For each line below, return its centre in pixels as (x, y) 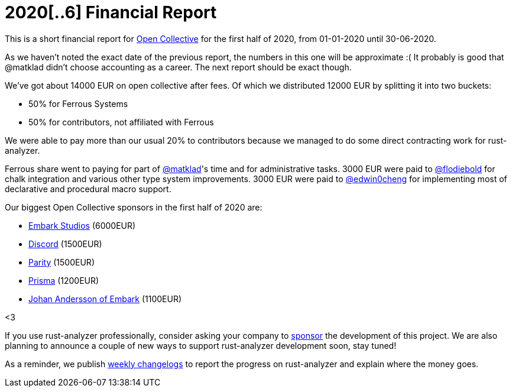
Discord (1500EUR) (65, 244)
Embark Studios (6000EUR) (82, 225)
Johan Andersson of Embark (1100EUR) (105, 299)
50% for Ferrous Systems (78, 103)
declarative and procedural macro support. (88, 189)
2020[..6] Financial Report (111, 12)
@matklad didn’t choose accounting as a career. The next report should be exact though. (178, 67)
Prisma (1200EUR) (64, 280)
